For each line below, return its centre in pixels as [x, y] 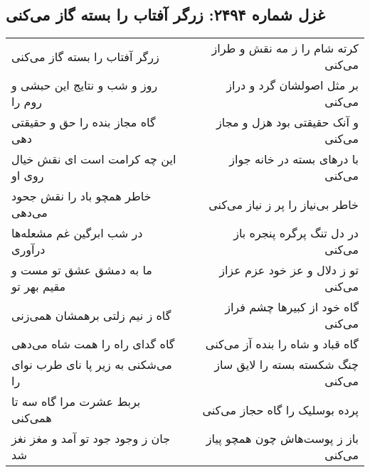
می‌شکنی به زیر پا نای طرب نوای [92, 365]
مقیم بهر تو [39, 286]
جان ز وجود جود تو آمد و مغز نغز [91, 439]
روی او [28, 176]
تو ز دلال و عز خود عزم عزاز [289, 270]
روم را [27, 102]
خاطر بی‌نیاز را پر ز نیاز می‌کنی [284, 204]
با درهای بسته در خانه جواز [294, 159]
